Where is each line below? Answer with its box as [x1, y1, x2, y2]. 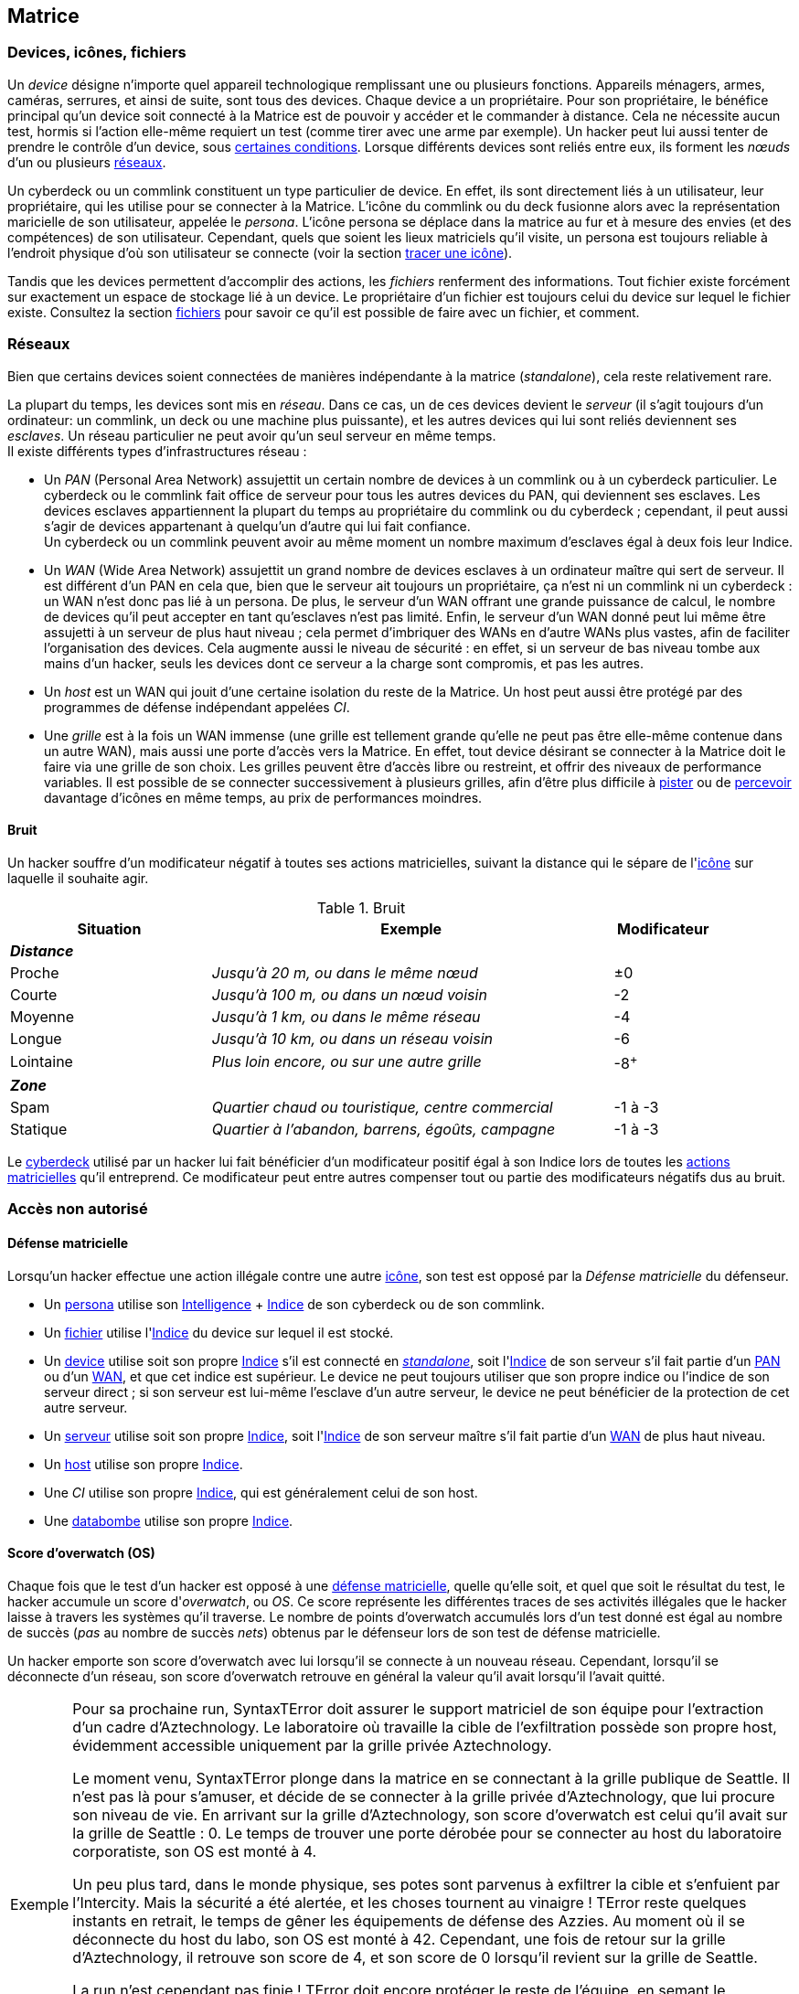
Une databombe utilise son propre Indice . [44, 1512, 293, 1529]
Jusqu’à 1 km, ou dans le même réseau [211, 1007, 481, 1026]
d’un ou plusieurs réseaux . [7, 154, 166, 170]
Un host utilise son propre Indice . [44, 1456, 243, 1472]
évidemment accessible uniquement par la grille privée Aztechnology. [72, 1735, 552, 1754]
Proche [10, 963, 59, 982]
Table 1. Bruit [316, 898, 406, 917]
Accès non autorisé [7, 1200, 148, 1219]
